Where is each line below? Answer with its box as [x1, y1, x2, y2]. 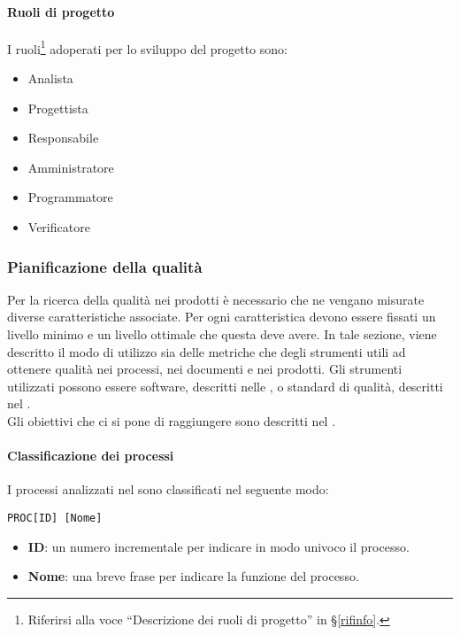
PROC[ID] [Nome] [7, 511, 103, 524]
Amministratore [27, 158, 114, 176]
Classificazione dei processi [7, 446, 174, 465]
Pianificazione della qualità [7, 255, 203, 277]
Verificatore [27, 218, 90, 236]
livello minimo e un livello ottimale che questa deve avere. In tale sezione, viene [7, 325, 437, 344]
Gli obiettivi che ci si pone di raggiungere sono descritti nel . [7, 411, 336, 430]
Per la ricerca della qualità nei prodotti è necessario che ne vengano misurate [7, 290, 425, 308]
